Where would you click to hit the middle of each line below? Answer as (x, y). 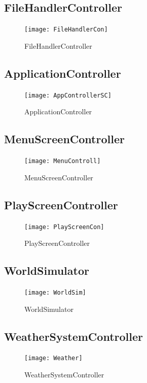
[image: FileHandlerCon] (66, 30)
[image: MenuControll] (63, 161)
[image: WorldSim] (55, 293)
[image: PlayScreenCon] (64, 227)
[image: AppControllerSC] (68, 95)
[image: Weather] (53, 358)
